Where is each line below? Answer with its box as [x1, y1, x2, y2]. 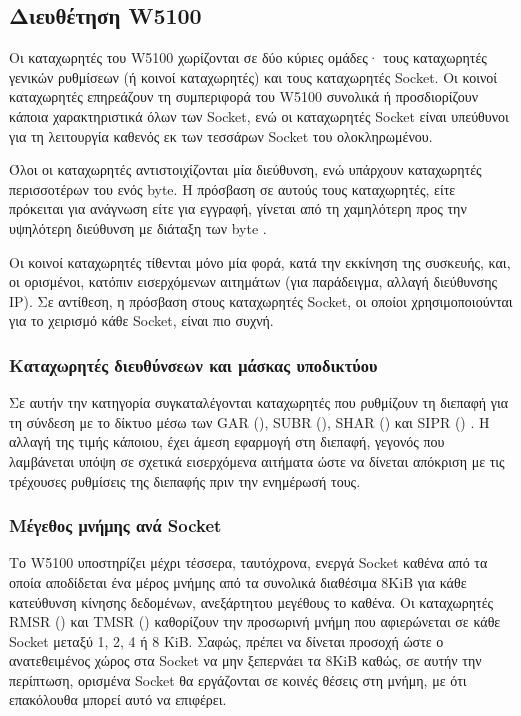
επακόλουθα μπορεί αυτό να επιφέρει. [9, 689, 227, 710]
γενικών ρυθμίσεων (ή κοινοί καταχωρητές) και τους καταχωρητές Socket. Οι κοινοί [9, 66, 498, 87]
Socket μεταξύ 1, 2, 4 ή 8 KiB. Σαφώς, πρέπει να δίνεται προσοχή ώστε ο [9, 630, 444, 651]
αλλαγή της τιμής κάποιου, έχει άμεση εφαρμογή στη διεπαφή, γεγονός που [9, 431, 445, 452]
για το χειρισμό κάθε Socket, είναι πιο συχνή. [9, 310, 274, 331]
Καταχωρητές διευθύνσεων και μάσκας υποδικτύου [9, 352, 378, 377]
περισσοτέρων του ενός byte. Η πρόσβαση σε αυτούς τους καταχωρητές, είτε [9, 178, 456, 199]
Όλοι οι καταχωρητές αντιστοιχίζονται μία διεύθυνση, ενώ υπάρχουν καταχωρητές [9, 159, 482, 180]
